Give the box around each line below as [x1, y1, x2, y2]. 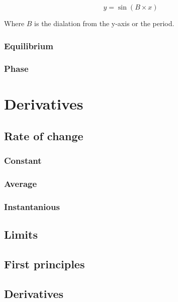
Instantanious [4, 200, 60, 213]
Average [4, 177, 37, 190]
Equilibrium [4, 39, 53, 52]
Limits [4, 227, 38, 242]
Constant [4, 154, 42, 167]
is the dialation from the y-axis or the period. [34, 18, 174, 28]
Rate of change [4, 128, 83, 144]
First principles [4, 256, 85, 272]
